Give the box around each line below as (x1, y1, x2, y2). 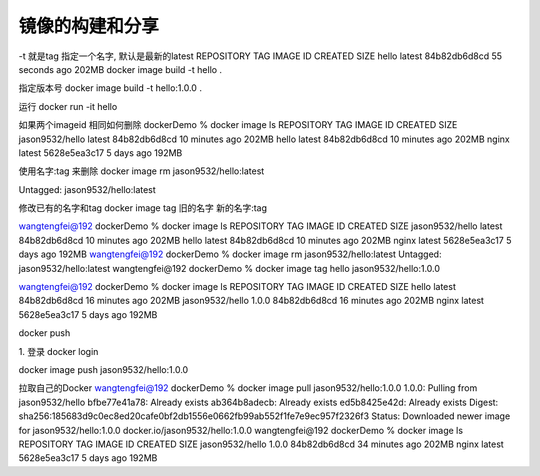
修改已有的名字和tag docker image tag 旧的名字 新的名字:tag (18, 202, 268, 214)
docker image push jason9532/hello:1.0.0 (18, 363, 189, 375)
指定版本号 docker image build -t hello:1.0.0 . (18, 82, 202, 94)
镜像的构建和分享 (18, 15, 160, 37)
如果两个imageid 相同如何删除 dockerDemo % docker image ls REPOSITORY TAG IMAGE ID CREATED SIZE (18, 119, 458, 131)
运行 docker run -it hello (18, 100, 118, 112)
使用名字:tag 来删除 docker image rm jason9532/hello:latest (18, 165, 265, 177)
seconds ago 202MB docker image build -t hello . (18, 63, 223, 75)
